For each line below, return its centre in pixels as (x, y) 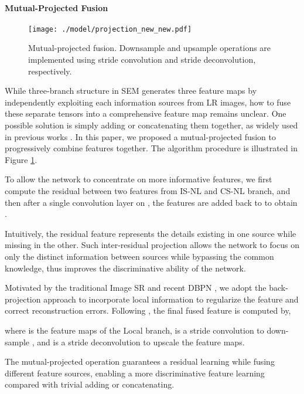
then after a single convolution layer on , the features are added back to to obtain (151, 202)
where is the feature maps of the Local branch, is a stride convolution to (134, 330)
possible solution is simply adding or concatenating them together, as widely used (151, 125)
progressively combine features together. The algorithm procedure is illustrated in (151, 148)
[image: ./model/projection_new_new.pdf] (110, 29)
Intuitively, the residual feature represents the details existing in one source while (151, 233)
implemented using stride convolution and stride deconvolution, (142, 60)
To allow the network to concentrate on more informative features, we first (139, 179)
